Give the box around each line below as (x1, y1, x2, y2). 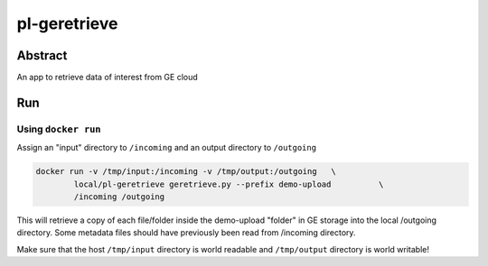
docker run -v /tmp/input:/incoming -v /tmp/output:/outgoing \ (35, 167, 336, 177)
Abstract (16, 48, 68, 63)
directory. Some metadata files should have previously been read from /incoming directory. (16, 227, 356, 238)
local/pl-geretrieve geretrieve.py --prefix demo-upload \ (73, 179, 384, 189)
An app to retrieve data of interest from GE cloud (16, 72, 198, 83)
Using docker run (16, 123, 101, 135)
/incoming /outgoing (73, 191, 165, 202)
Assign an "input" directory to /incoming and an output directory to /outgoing (16, 142, 316, 153)
